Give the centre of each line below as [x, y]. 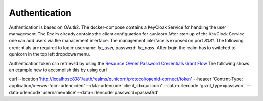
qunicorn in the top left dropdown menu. [49, 54]
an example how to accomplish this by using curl [58, 70]
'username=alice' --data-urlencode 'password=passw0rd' [100, 93]
